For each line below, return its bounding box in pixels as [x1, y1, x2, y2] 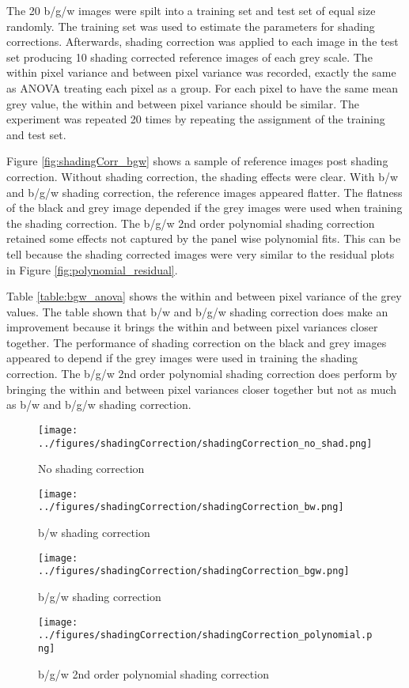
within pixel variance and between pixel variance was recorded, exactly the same [6, 64, 396, 81]
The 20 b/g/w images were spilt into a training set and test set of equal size [6, 2, 376, 18]
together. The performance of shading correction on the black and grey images [6, 334, 387, 350]
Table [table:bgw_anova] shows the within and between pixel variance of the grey [6, 288, 402, 304]
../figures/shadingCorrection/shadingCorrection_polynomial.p [38, 629, 373, 641]
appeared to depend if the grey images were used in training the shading [6, 350, 358, 366]
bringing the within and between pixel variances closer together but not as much [6, 380, 397, 397]
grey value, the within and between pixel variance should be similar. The [6, 95, 359, 112]
